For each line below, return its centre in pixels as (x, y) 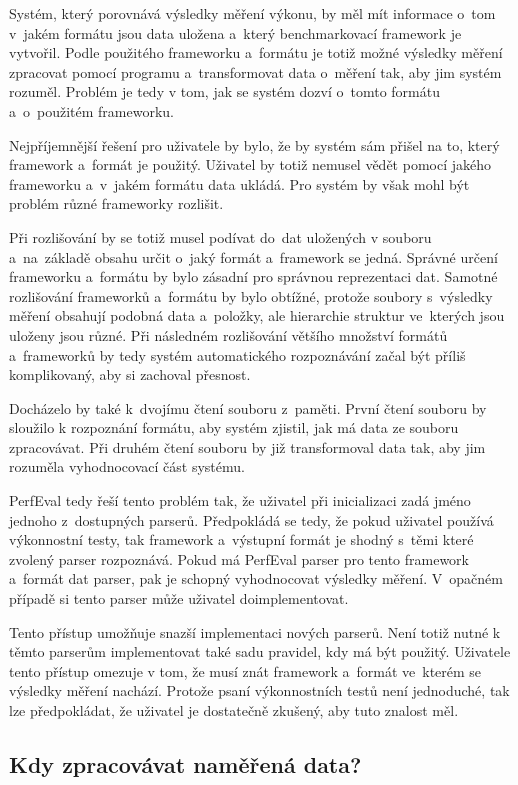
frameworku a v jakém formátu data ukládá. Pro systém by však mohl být (239, 183)
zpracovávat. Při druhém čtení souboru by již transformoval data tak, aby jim (247, 446)
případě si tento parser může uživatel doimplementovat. (179, 598)
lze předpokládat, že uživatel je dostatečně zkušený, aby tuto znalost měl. (234, 710)
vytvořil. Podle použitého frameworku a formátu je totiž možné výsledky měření (256, 52)
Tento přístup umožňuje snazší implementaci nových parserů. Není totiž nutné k (255, 631)
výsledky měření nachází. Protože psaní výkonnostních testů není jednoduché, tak (259, 690)
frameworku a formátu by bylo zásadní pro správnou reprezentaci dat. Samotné (253, 276)
